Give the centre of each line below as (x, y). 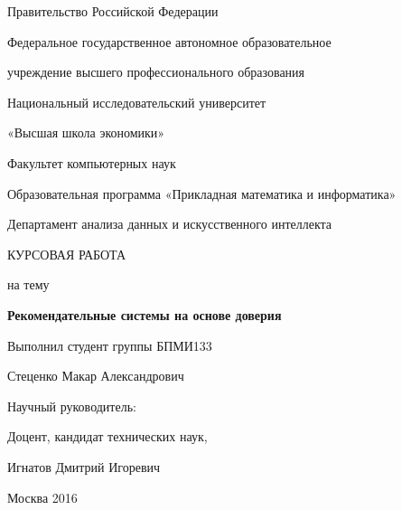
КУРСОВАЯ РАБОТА (67, 254)
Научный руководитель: (72, 406)
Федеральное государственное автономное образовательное (169, 41)
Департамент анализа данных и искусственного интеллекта (170, 224)
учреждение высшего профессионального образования (156, 72)
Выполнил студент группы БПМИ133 (110, 345)
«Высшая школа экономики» (86, 132)
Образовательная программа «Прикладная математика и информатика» (202, 193)
